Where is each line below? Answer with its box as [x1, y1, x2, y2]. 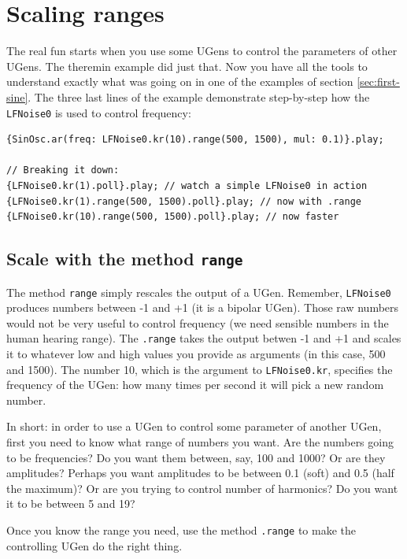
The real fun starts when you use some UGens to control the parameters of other [6, 43, 398, 59]
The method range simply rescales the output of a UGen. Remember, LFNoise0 [6, 283, 391, 300]
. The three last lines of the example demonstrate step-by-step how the [28, 88, 370, 105]
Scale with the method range [6, 246, 243, 271]
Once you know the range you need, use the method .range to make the [6, 522, 356, 538]
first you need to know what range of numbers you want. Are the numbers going [6, 434, 394, 450]
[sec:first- [357, 73, 400, 90]
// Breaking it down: [6, 165, 120, 176]
